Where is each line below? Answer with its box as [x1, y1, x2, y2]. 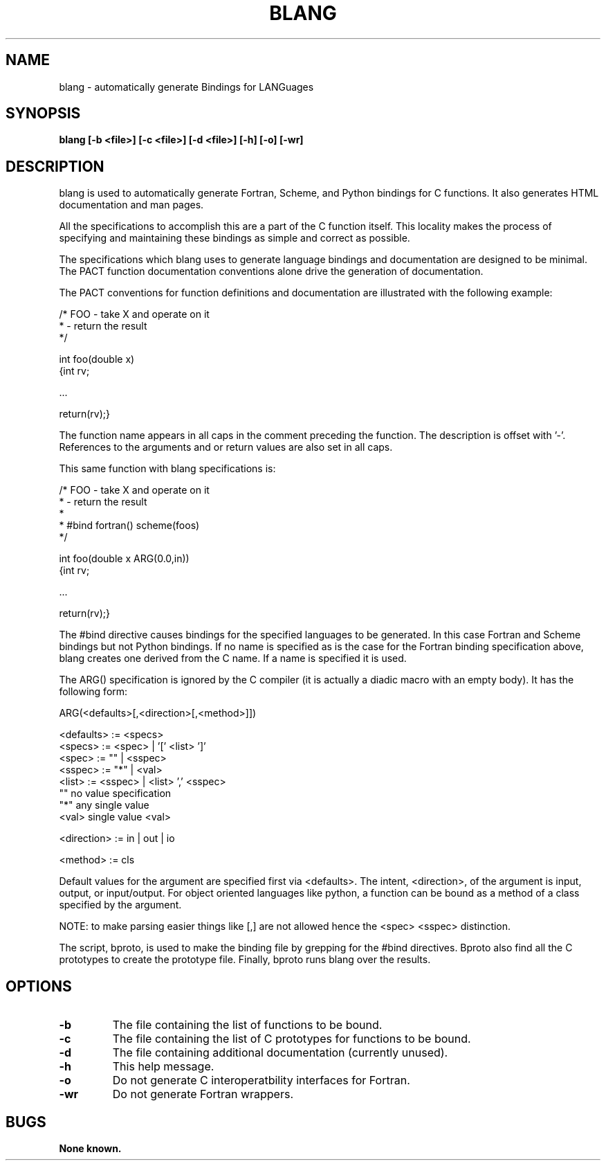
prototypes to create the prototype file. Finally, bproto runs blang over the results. [59, 953, 431, 966]
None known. [59, 1142, 122, 1154]
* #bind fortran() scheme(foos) [59, 519, 200, 532]
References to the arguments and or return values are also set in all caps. [59, 441, 393, 454]
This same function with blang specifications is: [59, 463, 276, 475]
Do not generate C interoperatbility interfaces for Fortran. [112, 1073, 410, 1088]
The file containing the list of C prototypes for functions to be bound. [112, 1032, 471, 1046]
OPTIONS [6, 977, 72, 995]
